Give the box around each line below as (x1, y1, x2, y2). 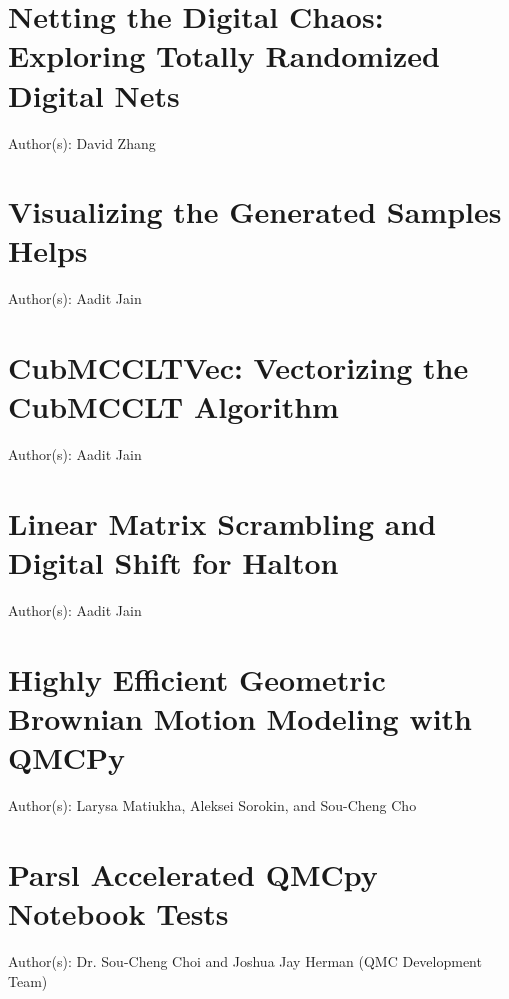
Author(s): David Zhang (8, 132, 156, 153)
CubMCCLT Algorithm (8, 386, 339, 427)
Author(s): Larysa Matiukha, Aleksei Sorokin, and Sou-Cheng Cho (8, 795, 417, 816)
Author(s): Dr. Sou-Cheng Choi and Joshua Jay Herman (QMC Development (8, 951, 482, 972)
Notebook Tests (8, 893, 229, 934)
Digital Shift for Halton (8, 542, 339, 583)
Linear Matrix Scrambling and (8, 503, 437, 544)
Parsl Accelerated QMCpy (8, 854, 378, 895)
